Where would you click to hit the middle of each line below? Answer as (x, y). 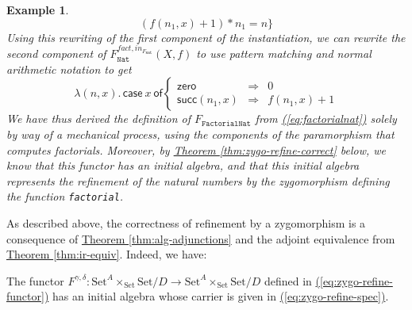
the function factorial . (65, 196)
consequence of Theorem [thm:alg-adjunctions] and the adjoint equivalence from (201, 238)
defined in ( (292, 280)
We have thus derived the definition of (99, 119)
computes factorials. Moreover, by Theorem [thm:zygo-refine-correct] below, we (196, 149)
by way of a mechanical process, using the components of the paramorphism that (200, 134)
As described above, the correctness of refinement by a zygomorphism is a (186, 222)
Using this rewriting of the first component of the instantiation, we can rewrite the (206, 37)
